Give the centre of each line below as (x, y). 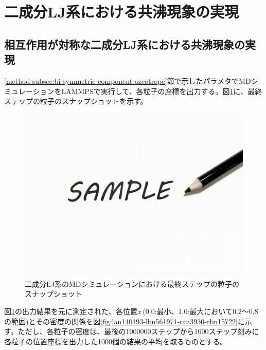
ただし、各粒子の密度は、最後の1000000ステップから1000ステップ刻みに (138, 331)
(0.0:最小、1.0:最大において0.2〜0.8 (200, 311)
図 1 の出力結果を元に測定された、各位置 (71, 311)
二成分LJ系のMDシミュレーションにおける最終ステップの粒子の (132, 283)
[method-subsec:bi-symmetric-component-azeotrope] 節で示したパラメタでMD (128, 80)
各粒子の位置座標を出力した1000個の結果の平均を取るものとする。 (116, 341)
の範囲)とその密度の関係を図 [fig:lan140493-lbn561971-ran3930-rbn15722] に (125, 321)
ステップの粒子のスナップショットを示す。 (76, 101)
